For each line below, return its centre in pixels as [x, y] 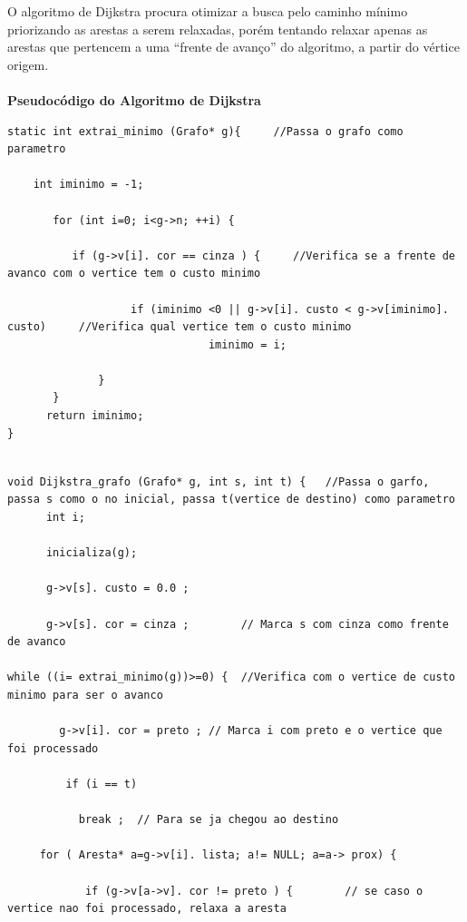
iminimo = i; [247, 344]
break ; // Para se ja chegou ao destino [209, 820]
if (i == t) [102, 784]
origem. [28, 64]
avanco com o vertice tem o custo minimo [134, 274]
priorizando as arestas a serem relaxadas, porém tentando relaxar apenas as [218, 29]
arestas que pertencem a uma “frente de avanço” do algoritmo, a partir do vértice [233, 47]
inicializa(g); [92, 553]
